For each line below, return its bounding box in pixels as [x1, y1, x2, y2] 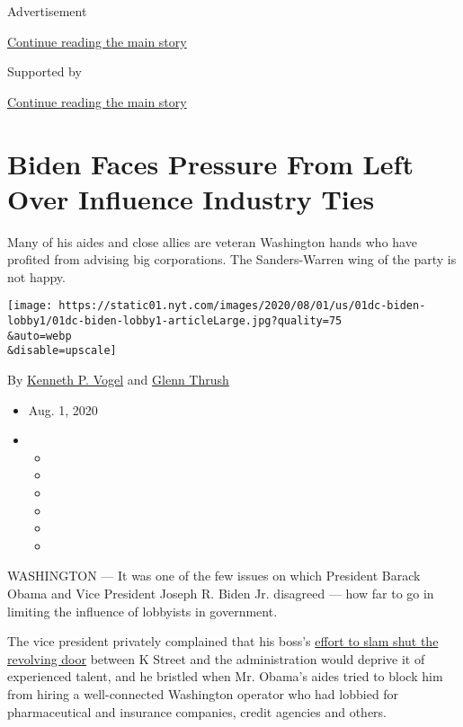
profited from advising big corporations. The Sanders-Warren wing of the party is [7, 250, 457, 269]
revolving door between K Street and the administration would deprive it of [7, 649, 425, 668]
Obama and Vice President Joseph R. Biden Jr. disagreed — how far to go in [7, 584, 434, 603]
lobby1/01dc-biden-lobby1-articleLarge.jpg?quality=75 [7, 315, 343, 328]
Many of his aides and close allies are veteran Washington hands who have [7, 232, 417, 251]
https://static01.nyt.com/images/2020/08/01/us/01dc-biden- [58, 299, 426, 313]
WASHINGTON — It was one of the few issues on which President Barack [7, 566, 421, 585]
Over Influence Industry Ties [7, 180, 375, 217]
